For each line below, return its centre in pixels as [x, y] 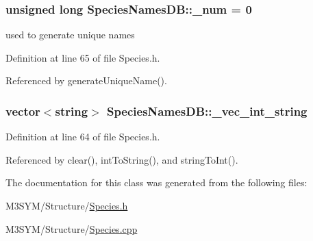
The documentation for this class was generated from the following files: [156, 182]
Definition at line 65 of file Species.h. [83, 57]
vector [23, 111]
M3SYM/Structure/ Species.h [67, 205]
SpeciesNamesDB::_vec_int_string [207, 111]
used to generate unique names [70, 35]
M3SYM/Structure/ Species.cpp [72, 228]
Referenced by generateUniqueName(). [86, 80]
